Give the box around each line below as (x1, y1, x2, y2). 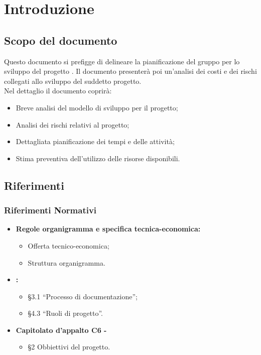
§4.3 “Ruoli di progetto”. (28, 308, 103, 318)
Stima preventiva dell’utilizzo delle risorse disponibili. (16, 153, 180, 163)
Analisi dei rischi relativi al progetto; (16, 119, 129, 130)
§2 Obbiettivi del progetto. (28, 341, 110, 352)
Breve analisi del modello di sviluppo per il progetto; (16, 102, 178, 112)
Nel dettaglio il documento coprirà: (4, 85, 112, 96)
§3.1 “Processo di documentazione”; (28, 291, 138, 301)
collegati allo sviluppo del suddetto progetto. (4, 75, 142, 86)
